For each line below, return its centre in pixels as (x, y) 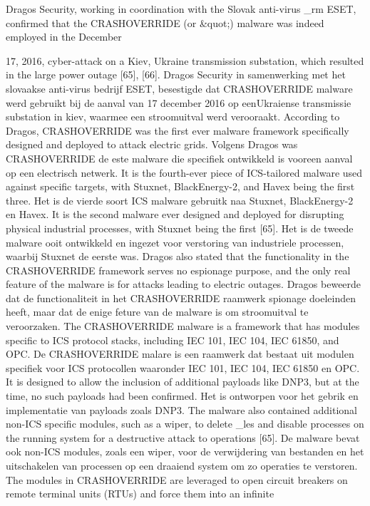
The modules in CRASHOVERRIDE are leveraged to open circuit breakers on (177, 479)
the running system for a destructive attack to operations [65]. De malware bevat (183, 437)
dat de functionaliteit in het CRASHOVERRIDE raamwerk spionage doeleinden (181, 298)
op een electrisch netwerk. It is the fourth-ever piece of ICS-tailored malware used (184, 172)
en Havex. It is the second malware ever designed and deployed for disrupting (175, 214)
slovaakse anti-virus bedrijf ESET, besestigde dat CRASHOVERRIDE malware (179, 88)
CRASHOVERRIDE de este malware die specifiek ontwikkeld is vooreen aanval (179, 158)
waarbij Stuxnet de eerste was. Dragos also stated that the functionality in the (178, 256)
